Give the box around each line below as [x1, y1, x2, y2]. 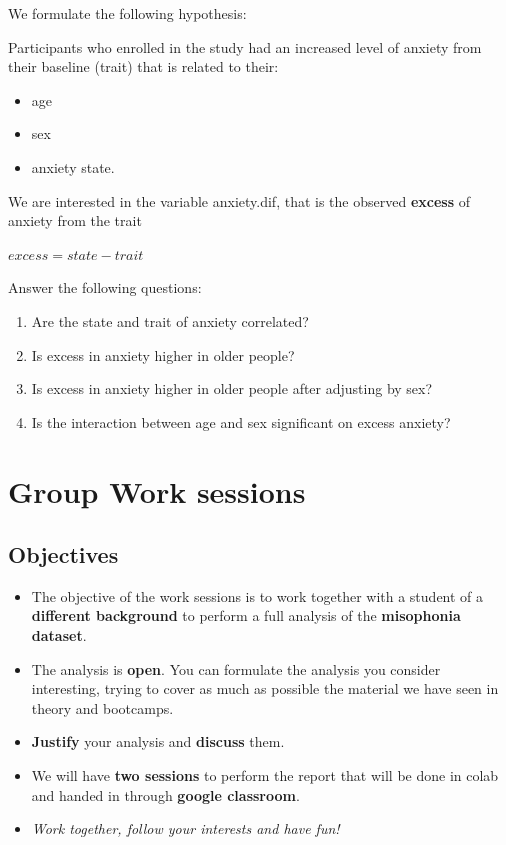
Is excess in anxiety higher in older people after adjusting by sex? [31, 378, 433, 399]
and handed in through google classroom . [31, 784, 300, 805]
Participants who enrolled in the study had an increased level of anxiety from [8, 36, 482, 57]
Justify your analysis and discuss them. [31, 731, 285, 752]
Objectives [8, 539, 119, 570]
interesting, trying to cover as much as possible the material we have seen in [31, 678, 499, 699]
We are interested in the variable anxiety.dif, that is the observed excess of [8, 190, 470, 211]
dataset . [31, 625, 87, 646]
